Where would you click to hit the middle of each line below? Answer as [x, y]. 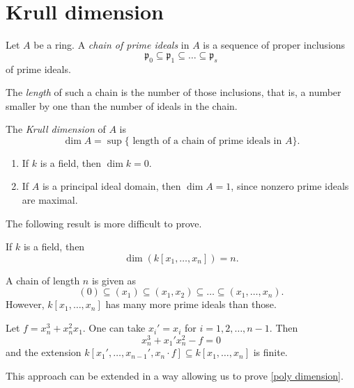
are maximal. [50, 200]
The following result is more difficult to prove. [104, 223]
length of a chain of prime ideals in [207, 141]
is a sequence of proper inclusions [274, 45]
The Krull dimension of [56, 129]
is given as [114, 280]
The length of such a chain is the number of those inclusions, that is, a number [174, 92]
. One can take [114, 328]
